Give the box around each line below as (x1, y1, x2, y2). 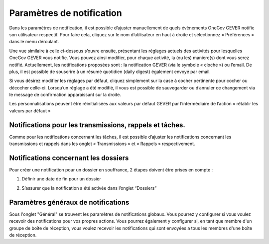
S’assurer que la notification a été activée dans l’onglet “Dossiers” (21, 185, 157, 191)
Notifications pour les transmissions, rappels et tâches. (9, 121, 185, 129)
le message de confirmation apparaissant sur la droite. (9, 92, 122, 98)
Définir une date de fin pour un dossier (21, 176, 102, 182)
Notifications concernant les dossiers (9, 154, 129, 162)
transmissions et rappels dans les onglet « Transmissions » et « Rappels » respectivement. (9, 141, 195, 147)
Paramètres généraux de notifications (9, 198, 130, 206)
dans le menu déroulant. (9, 39, 59, 45)
